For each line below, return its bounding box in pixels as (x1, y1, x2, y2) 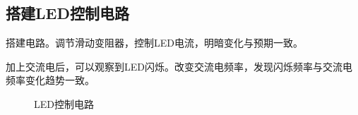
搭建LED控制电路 (6, 2, 129, 24)
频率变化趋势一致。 (6, 73, 95, 87)
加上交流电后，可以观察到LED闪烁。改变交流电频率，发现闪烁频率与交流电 (6, 59, 352, 73)
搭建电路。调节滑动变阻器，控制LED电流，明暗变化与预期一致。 (6, 35, 303, 50)
